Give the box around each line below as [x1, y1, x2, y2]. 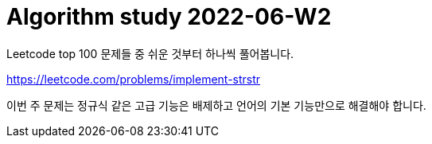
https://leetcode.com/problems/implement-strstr [6, 72, 261, 86]
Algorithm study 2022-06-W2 [6, 3, 332, 30]
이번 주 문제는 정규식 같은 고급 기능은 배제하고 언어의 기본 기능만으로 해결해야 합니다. [6, 98, 426, 112]
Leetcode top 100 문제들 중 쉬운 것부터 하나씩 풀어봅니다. [6, 46, 294, 60]
